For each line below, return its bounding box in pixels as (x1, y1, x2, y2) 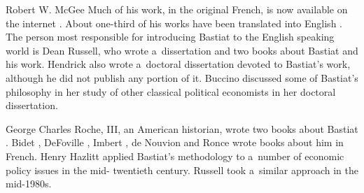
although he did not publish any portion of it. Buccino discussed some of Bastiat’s (6, 70, 358, 85)
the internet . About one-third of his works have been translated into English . (6, 15, 342, 30)
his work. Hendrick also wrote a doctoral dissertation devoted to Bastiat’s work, (6, 57, 351, 71)
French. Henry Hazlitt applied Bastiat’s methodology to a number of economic (6, 148, 344, 163)
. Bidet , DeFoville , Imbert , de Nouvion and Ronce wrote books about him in (6, 135, 344, 150)
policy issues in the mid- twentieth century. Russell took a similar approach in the (6, 162, 358, 177)
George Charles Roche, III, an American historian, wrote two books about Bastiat (6, 121, 358, 136)
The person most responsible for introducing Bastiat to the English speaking (6, 29, 335, 44)
